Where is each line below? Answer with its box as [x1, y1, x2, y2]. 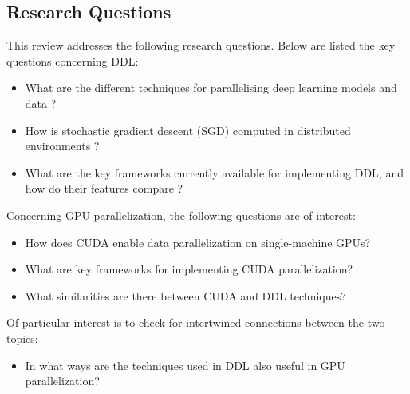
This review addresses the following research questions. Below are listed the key [6, 37, 396, 54]
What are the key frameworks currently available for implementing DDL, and [25, 164, 404, 181]
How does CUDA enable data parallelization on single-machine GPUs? [25, 233, 371, 250]
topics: [6, 329, 38, 346]
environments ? [25, 137, 100, 154]
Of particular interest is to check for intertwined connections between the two [6, 314, 385, 331]
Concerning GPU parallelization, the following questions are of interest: [6, 206, 356, 223]
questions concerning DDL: [6, 52, 139, 69]
